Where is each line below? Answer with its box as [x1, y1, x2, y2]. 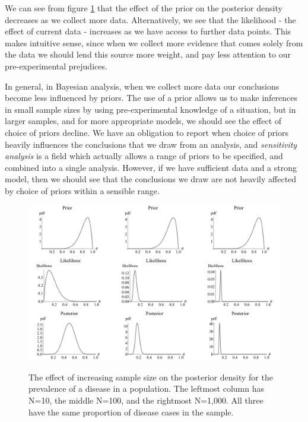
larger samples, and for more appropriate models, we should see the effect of [5, 115, 282, 127]
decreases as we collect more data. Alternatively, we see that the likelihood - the [5, 13, 296, 26]
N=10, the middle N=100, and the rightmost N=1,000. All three [28, 394, 263, 406]
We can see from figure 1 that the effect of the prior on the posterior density [5, 2, 282, 14]
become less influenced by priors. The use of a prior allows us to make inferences [5, 91, 298, 104]
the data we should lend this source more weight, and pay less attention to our [5, 48, 291, 61]
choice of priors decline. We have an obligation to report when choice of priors [5, 126, 288, 138]
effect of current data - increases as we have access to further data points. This [5, 25, 291, 37]
